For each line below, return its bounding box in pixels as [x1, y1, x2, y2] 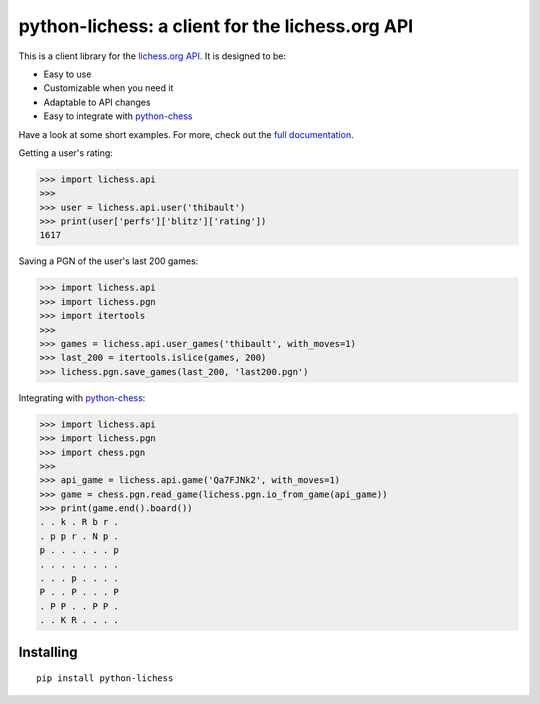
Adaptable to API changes [43, 96, 151, 108]
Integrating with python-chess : [18, 391, 146, 404]
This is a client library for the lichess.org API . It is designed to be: [18, 50, 287, 62]
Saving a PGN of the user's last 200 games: [18, 255, 199, 267]
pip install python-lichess [36, 673, 174, 684]
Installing [18, 643, 79, 660]
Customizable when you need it [43, 82, 174, 94]
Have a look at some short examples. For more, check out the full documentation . [18, 128, 354, 140]
